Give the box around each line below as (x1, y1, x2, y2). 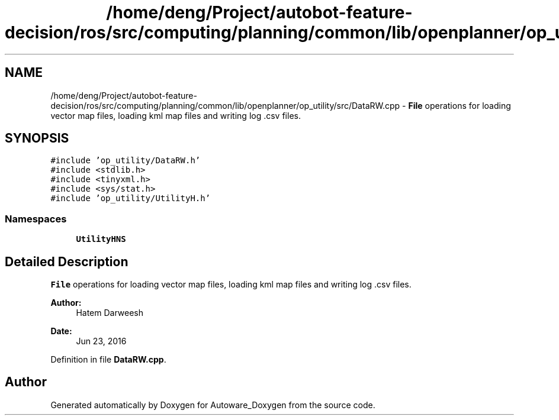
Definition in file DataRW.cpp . (50, 354, 166, 365)
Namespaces (5, 212, 67, 225)
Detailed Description (5, 254, 128, 269)
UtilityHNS (76, 234, 126, 244)
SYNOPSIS (5, 131, 69, 146)
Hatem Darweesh (76, 308, 144, 318)
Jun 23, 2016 (76, 336, 127, 347)
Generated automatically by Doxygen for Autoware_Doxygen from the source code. (50, 399, 375, 410)
